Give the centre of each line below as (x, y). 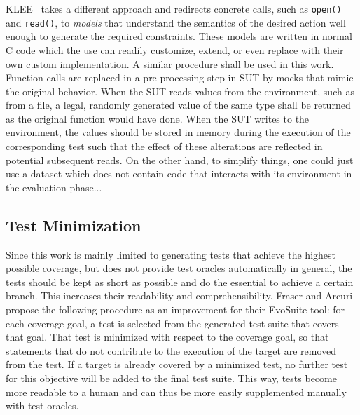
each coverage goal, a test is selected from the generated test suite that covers (172, 323)
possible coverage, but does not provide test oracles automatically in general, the (179, 268)
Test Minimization (74, 225)
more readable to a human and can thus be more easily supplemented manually (176, 392)
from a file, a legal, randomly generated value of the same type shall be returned (178, 105)
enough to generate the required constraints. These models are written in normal (179, 36)
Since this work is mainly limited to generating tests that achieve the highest (171, 254)
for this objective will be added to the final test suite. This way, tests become (171, 377)
